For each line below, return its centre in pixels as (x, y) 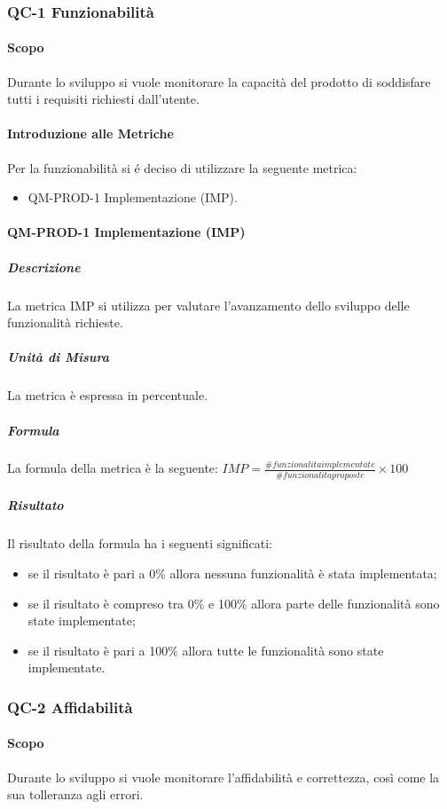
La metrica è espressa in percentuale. (108, 395)
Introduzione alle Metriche (90, 134)
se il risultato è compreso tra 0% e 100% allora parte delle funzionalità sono (234, 603)
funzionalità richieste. (65, 322)
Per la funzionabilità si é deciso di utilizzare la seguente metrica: (182, 167)
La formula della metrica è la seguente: (113, 468)
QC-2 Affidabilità (70, 707)
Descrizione (44, 267)
